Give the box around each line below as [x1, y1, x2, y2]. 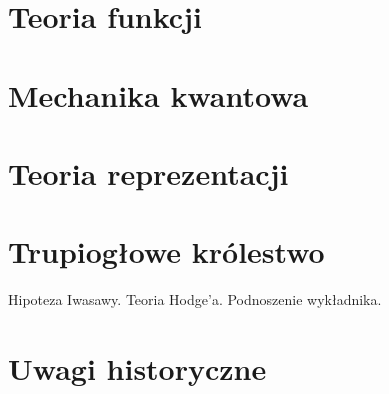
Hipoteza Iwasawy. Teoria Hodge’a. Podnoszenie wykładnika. [8, 289, 382, 310]
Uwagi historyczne [8, 348, 267, 389]
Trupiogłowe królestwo [8, 231, 325, 272]
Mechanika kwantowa [8, 74, 309, 115]
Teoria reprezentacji [8, 152, 289, 193]
